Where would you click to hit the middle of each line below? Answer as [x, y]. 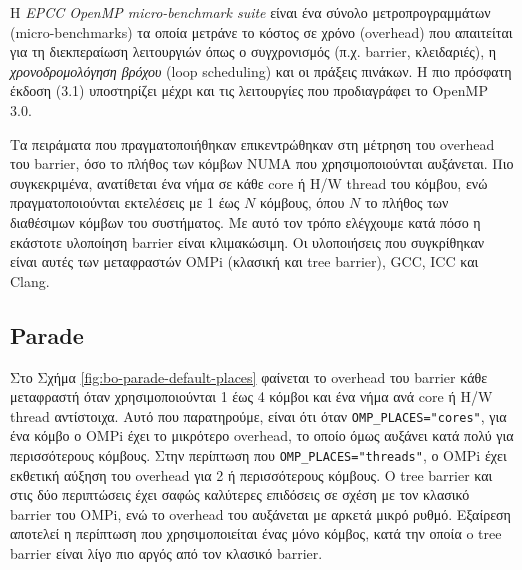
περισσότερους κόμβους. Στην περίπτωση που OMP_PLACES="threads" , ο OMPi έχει [258, 454]
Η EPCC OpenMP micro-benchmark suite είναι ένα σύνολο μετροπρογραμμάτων [250, 12]
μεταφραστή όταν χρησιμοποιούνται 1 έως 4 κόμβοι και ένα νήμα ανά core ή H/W [251, 396]
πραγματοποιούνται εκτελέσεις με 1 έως [125, 202]
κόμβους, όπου [302, 202]
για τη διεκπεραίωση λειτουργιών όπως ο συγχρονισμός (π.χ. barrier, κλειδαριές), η [253, 51]
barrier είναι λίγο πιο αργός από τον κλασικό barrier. [166, 552]
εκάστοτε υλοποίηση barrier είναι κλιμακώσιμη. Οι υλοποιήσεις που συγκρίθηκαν [247, 241]
